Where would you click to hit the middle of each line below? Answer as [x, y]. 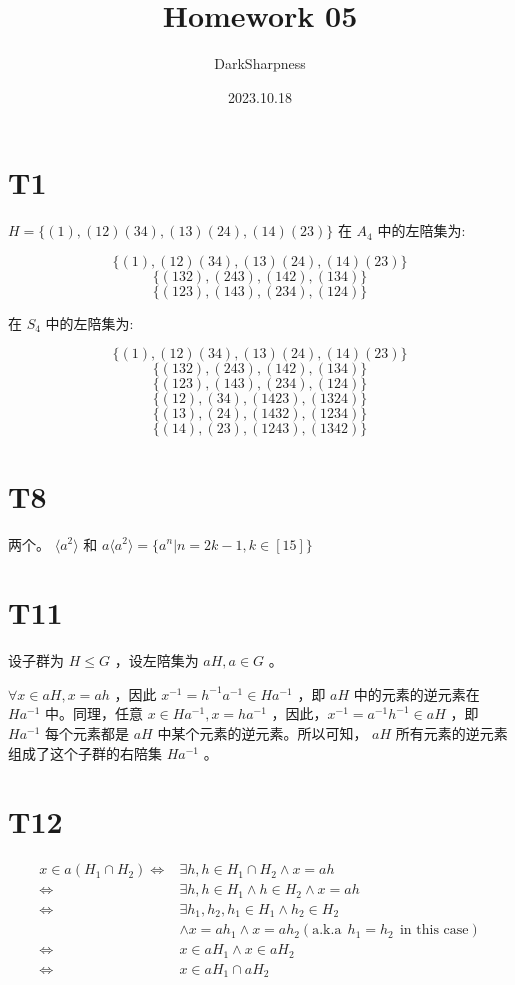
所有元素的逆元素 [451, 733]
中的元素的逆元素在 [416, 693]
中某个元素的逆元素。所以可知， [262, 733]
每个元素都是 [87, 733]
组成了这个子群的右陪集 [85, 752]
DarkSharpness [260, 63]
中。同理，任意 [94, 713]
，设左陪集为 [156, 660]
